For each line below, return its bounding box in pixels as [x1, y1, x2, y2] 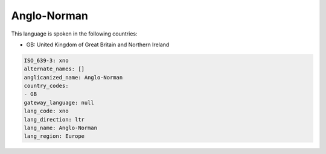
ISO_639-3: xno [24, 57, 69, 64]
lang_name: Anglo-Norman [24, 125, 98, 132]
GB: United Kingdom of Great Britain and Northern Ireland [26, 41, 170, 48]
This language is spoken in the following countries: [11, 30, 138, 37]
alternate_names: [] [24, 66, 85, 72]
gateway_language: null [24, 99, 95, 106]
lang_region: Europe [24, 133, 85, 140]
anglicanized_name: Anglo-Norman [24, 74, 123, 81]
